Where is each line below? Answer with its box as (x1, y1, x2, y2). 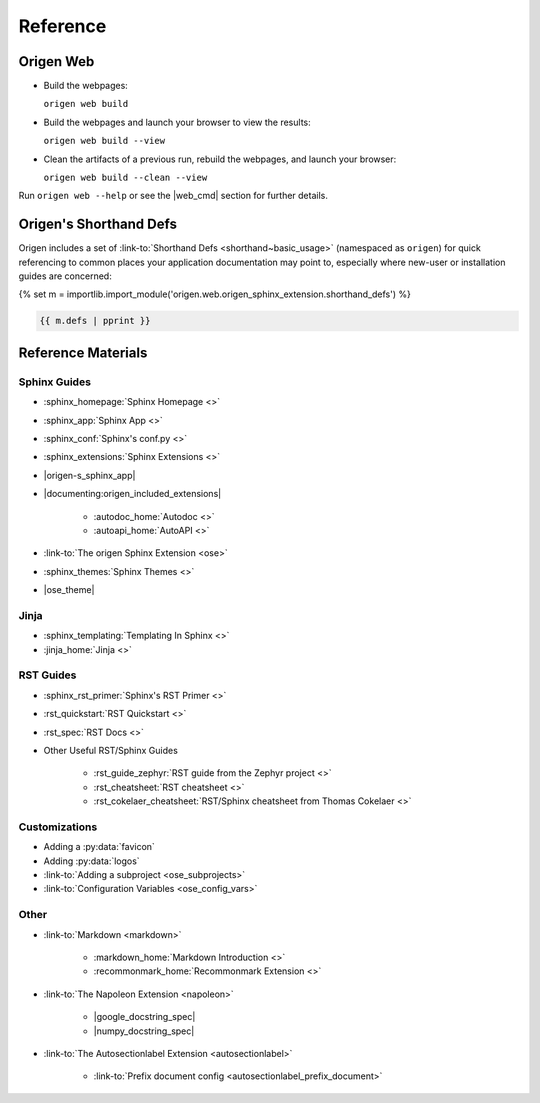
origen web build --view (43, 135, 165, 147)
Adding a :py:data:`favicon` (43, 841, 155, 853)
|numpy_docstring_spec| (93, 1025, 195, 1037)
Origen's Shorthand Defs (18, 216, 177, 233)
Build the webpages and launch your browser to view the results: (43, 116, 311, 128)
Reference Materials (18, 344, 148, 361)
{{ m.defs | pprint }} (39, 315, 151, 327)
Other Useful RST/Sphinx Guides (43, 744, 179, 756)
